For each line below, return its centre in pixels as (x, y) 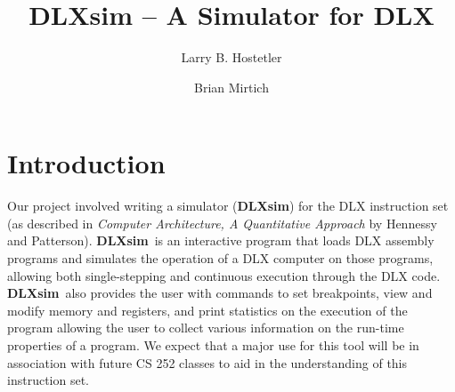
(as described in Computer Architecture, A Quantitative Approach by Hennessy (222, 223)
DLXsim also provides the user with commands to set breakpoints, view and (220, 293)
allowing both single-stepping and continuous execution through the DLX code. (224, 275)
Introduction (86, 163)
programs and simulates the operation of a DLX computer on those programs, (220, 258)
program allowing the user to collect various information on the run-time (206, 328)
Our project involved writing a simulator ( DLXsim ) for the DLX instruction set (228, 206)
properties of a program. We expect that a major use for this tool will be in (213, 345)
